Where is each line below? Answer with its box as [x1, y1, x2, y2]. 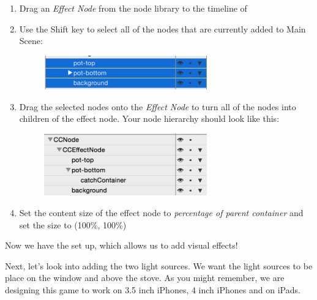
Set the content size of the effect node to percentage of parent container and [19, 206, 304, 219]
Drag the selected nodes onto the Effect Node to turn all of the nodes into [19, 100, 296, 113]
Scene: [19, 34, 43, 47]
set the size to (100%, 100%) [19, 218, 127, 231]
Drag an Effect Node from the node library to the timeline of [19, 2, 247, 14]
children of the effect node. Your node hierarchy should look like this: [19, 112, 280, 125]
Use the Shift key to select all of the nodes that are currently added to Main [19, 22, 306, 35]
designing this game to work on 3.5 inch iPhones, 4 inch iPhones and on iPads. [5, 283, 300, 296]
